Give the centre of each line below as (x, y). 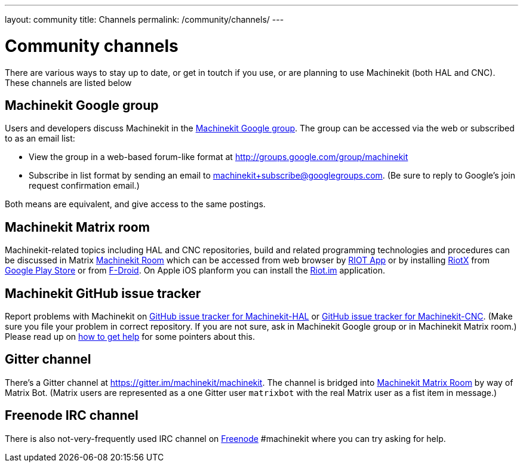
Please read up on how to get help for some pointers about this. (130, 337)
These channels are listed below (68, 82)
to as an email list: (40, 139)
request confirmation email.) (84, 186)
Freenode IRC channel (72, 416)
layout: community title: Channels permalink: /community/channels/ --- (144, 19)
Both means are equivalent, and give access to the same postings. (135, 204)
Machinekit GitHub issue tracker (103, 293)
